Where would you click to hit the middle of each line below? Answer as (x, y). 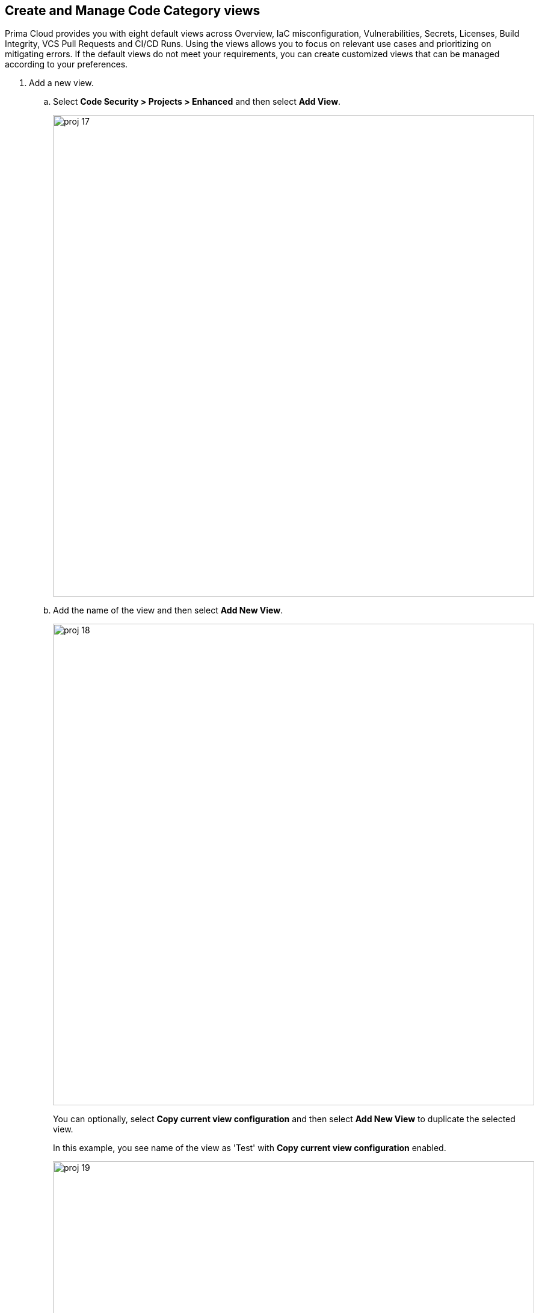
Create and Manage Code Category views (133, 11)
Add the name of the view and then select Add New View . (168, 610)
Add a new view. (61, 83)
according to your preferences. (66, 64)
